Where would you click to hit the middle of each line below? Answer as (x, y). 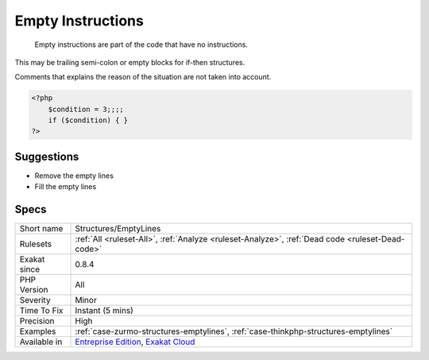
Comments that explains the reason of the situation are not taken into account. (143, 77)
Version (34, 290)
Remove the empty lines (74, 176)
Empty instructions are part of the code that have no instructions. (141, 45)
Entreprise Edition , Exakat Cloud (135, 342)
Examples (38, 331)
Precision (37, 321)
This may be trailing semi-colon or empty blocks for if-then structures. (130, 62)
